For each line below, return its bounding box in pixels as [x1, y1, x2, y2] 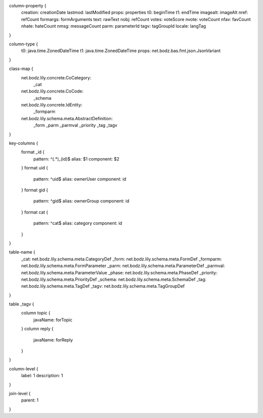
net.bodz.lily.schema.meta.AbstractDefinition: [21, 115, 113, 121]
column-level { [9, 365, 38, 372]
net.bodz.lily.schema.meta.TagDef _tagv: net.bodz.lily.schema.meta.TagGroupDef [21, 283, 185, 289]
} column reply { [21, 326, 54, 332]
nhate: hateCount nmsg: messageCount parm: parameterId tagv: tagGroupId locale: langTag [21, 23, 207, 29]
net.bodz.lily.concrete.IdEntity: [21, 102, 83, 108]
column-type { [9, 41, 38, 47]
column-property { [9, 3, 46, 8]
